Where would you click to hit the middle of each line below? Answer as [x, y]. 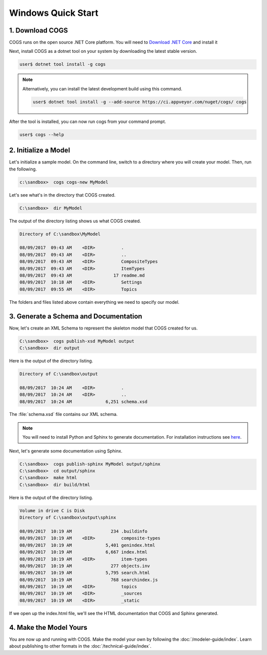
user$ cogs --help [42, 134]
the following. [23, 169]
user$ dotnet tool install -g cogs [63, 64]
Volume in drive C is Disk [52, 511]
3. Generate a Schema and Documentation [76, 316]
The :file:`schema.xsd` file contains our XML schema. [64, 414]
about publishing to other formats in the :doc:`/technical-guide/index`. [80, 646]
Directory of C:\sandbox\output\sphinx [68, 518]
